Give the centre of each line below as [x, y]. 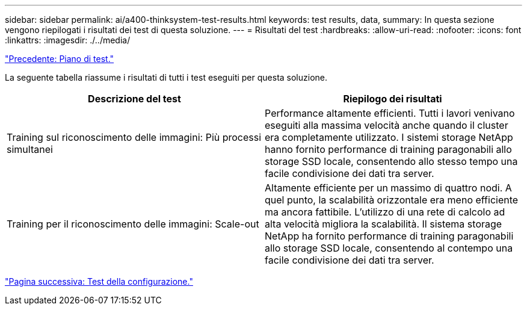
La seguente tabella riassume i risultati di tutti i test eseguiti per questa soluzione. [166, 77]
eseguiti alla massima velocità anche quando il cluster [387, 125]
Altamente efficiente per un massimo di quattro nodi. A [388, 188]
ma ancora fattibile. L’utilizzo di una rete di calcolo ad [385, 212]
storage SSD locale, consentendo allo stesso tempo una [391, 161]
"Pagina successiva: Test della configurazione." [99, 281]
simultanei [30, 149]
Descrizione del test [134, 99]
